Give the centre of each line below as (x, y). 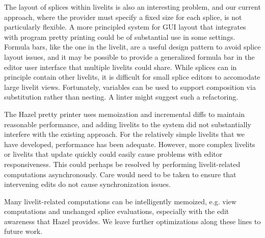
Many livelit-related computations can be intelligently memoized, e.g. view (120, 201)
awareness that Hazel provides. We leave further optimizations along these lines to (132, 221)
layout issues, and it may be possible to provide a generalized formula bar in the (129, 56)
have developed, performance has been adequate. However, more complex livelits (130, 144)
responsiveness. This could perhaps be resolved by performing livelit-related (122, 164)
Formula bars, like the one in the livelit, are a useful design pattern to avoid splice (132, 47)
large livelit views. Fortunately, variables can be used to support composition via (130, 87)
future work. (23, 231)
